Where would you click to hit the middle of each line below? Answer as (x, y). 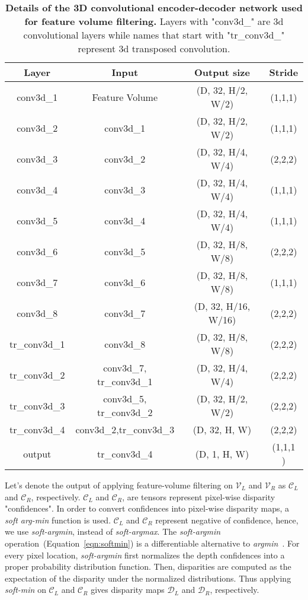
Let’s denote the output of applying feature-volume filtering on (119, 485)
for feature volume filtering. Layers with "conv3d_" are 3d (154, 21)
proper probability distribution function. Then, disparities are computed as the (148, 566)
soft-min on (25, 590)
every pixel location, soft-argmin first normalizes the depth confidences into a (145, 555)
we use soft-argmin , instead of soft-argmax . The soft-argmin (113, 531)
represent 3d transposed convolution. (154, 48)
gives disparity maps (128, 590)
